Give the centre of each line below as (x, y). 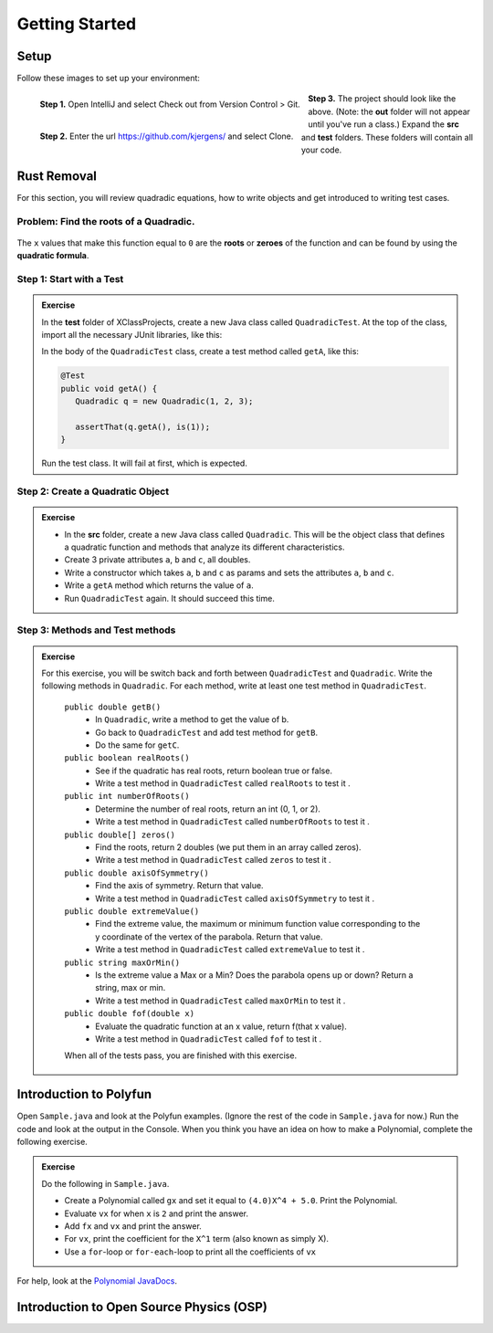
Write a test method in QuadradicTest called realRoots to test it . (223, 783)
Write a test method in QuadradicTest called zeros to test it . (214, 860)
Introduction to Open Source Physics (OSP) (142, 1307)
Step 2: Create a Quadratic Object (93, 491)
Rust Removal (57, 176)
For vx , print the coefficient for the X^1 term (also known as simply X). (196, 1239)
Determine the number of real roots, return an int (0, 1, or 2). (208, 809)
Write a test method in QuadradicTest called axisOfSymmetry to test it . (235, 898)
